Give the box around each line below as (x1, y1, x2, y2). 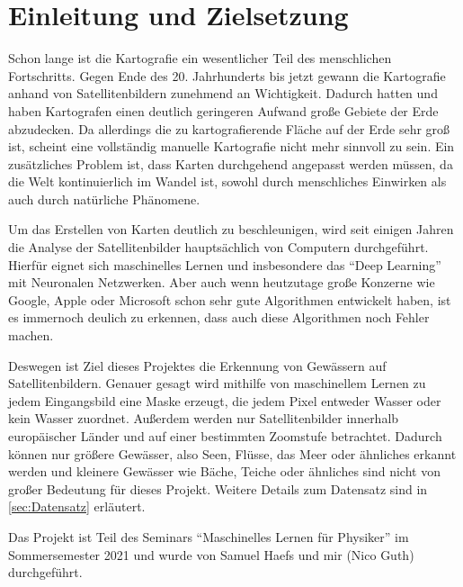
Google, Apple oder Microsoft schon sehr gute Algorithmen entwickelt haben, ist (8, 290, 451, 309)
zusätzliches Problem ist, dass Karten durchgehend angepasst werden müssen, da (8, 154, 453, 173)
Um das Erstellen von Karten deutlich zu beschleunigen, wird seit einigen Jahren (8, 220, 454, 239)
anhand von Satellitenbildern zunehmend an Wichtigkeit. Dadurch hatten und (8, 84, 438, 103)
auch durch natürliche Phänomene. (8, 189, 200, 208)
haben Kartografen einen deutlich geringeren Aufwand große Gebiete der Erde (8, 101, 439, 120)
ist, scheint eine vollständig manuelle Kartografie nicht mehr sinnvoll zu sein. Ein (8, 137, 455, 156)
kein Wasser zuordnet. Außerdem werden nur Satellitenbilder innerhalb (8, 409, 399, 428)
